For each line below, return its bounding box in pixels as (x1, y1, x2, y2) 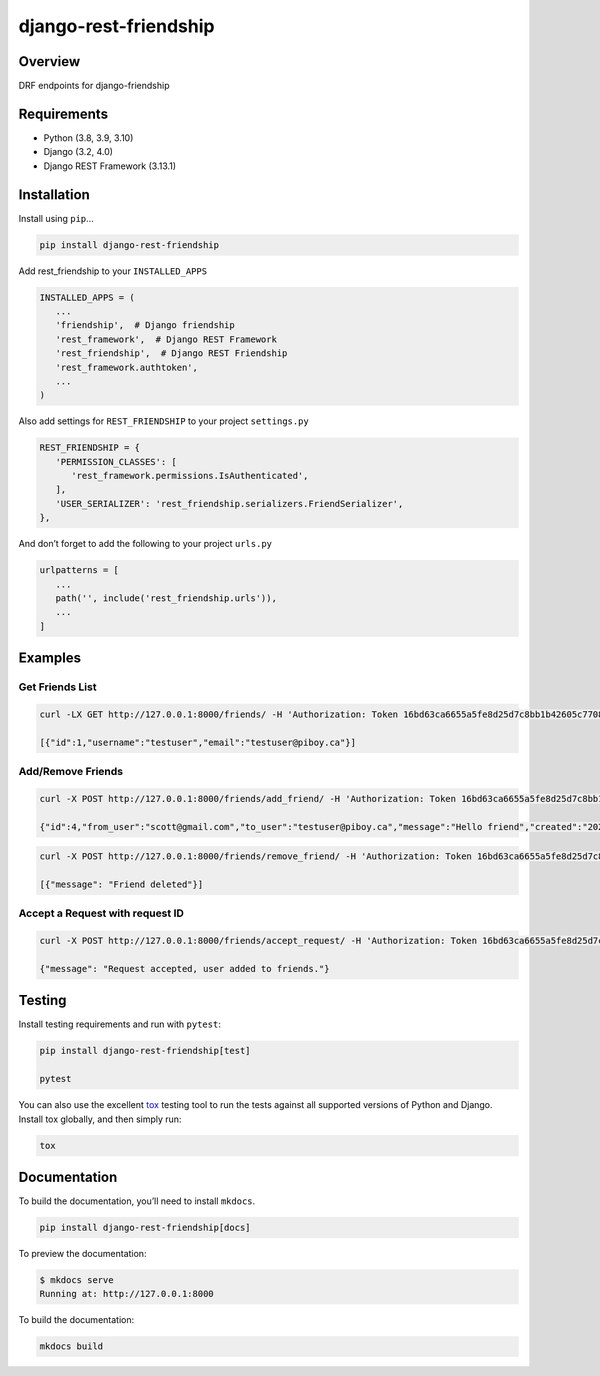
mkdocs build (39, 1341, 104, 1352)
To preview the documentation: (18, 1248, 147, 1260)
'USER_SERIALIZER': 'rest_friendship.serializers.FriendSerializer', (55, 498, 404, 509)
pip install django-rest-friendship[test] (39, 1045, 251, 1057)
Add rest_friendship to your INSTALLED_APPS (18, 265, 208, 277)
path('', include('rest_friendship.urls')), (55, 593, 277, 604)
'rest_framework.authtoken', (55, 361, 199, 373)
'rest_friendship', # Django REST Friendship (55, 348, 288, 359)
